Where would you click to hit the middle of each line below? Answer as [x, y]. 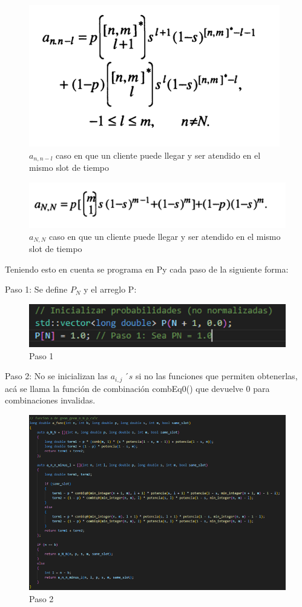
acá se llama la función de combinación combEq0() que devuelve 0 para [137, 388]
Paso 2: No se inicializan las [56, 376]
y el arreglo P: [110, 289]
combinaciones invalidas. [50, 400]
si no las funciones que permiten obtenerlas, [216, 376]
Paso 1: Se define [36, 289]
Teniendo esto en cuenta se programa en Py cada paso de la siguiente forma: [147, 269]
